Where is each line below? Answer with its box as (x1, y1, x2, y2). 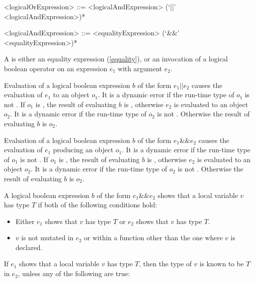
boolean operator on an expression (4, 63, 108, 73)
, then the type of (139, 258, 192, 269)
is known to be (199, 258, 244, 269)
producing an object (53, 144, 113, 155)
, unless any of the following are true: (18, 268, 130, 279)
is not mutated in (21, 232, 74, 243)
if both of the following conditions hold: (38, 199, 157, 210)
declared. (15, 242, 43, 252)
